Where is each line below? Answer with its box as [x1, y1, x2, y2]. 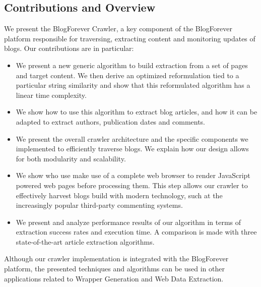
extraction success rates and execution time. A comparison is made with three [16, 226, 257, 237]
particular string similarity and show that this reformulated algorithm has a [16, 80, 250, 90]
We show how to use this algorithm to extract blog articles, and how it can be [16, 106, 257, 117]
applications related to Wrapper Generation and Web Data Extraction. [4, 273, 224, 283]
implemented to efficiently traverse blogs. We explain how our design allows [16, 143, 249, 154]
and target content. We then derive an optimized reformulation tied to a [16, 70, 239, 80]
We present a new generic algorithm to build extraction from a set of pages [16, 60, 248, 70]
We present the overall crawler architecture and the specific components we [16, 133, 248, 144]
